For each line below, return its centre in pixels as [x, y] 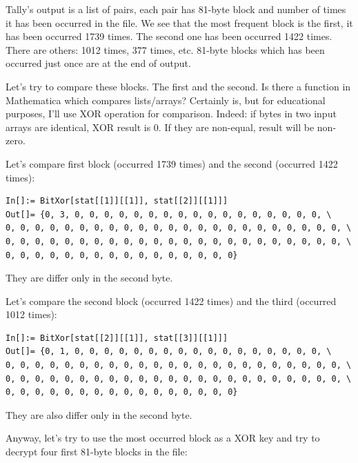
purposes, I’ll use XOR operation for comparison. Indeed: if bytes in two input [171, 114]
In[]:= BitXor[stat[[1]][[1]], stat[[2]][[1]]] [117, 201]
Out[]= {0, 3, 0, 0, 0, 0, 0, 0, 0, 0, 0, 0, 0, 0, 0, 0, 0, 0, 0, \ [169, 214]
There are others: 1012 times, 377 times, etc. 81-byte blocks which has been [165, 49]
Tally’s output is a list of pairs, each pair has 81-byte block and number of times [176, 9]
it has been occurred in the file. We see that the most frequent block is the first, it [179, 22]
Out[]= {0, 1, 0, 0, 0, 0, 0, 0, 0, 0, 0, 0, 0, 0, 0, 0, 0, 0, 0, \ [169, 352]
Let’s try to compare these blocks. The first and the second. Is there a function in [178, 86]
